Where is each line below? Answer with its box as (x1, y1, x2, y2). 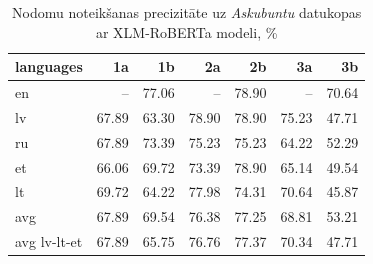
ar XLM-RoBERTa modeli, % (95, 21, 278, 42)
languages (15, 56, 83, 77)
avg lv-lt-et (15, 231, 83, 252)
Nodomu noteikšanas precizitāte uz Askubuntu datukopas (12, 2, 362, 22)
